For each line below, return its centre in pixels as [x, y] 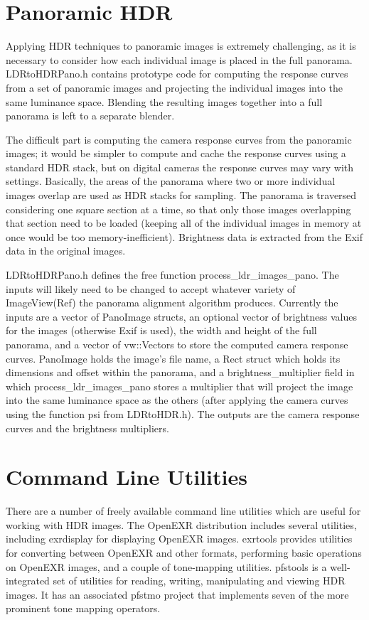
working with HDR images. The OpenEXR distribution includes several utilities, [181, 524]
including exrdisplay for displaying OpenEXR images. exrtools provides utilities [179, 539]
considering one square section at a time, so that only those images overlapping [178, 209]
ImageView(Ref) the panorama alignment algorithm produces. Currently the [172, 303]
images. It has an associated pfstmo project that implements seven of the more [177, 594]
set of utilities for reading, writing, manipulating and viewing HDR [199, 581]
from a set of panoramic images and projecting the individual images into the [175, 87]
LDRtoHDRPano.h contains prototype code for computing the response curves [177, 74]
